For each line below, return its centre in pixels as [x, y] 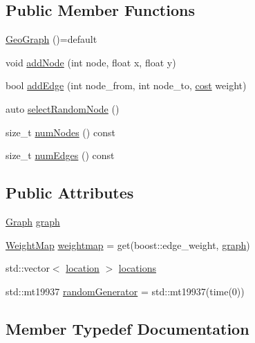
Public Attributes [70, 193]
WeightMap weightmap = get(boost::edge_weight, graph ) [128, 244]
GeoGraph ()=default [51, 39]
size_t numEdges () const [60, 155]
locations [137, 268]
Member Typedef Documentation [127, 328]
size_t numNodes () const [60, 132]
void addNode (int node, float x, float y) [91, 62]
